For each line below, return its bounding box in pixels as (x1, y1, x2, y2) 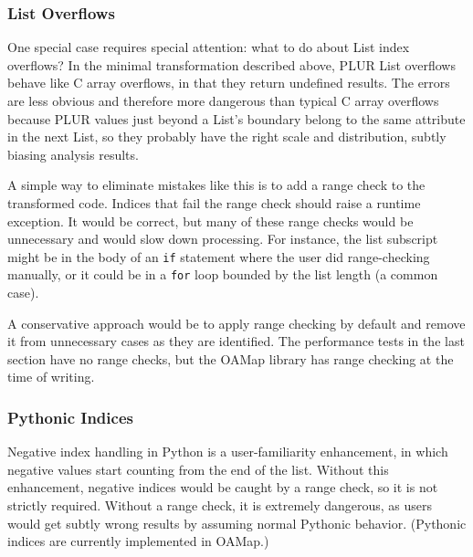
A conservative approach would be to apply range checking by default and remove (7, 313, 466, 332)
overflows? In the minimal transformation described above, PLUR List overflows (7, 55, 456, 74)
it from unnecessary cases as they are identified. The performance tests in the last (7, 331, 465, 351)
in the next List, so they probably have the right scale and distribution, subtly (7, 127, 447, 146)
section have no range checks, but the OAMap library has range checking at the (7, 349, 454, 368)
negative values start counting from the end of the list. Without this (7, 459, 389, 478)
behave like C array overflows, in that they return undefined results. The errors (7, 73, 450, 92)
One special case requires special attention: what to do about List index (7, 37, 410, 57)
